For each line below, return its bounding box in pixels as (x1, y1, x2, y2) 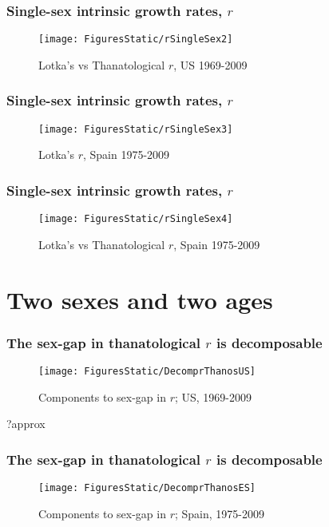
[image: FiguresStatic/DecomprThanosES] (38, 482, 256, 494)
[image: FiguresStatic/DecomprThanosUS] (38, 366, 256, 377)
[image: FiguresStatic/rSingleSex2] (38, 34, 233, 46)
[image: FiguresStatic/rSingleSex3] (38, 123, 233, 135)
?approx (6, 415, 46, 432)
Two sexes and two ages (6, 283, 273, 315)
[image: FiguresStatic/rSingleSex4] (38, 213, 233, 225)
